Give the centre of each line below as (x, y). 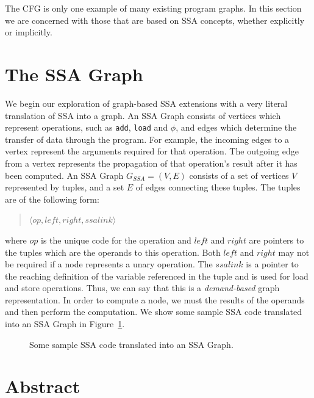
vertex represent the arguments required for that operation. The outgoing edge (152, 151)
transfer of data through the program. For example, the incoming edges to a (147, 139)
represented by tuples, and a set (65, 187)
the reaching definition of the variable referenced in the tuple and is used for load (157, 276)
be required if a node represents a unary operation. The (109, 264)
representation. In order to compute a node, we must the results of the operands (155, 299)
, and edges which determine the (236, 127)
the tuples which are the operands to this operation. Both (113, 252)
